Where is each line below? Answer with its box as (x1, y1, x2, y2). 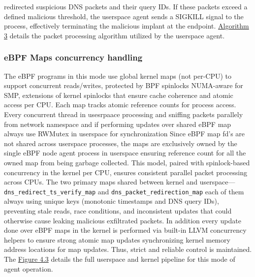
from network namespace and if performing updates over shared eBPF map (4, 119, 231, 129)
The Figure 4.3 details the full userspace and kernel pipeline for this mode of (4, 253, 235, 264)
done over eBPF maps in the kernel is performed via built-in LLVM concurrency (4, 225, 247, 235)
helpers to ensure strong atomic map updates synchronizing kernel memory (4, 234, 230, 245)
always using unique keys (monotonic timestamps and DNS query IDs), (4, 196, 219, 206)
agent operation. (4, 263, 53, 274)
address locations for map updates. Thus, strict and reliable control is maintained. (4, 244, 252, 254)
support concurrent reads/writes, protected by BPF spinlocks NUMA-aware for (4, 80, 243, 91)
